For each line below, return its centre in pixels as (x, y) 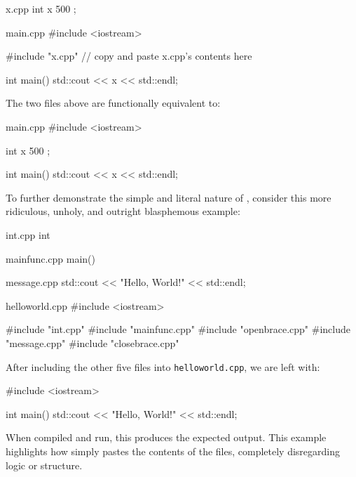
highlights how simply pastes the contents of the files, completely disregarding (173, 451)
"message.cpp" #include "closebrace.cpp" (93, 342)
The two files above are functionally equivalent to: (113, 103)
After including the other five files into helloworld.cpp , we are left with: (163, 366)
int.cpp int (28, 234)
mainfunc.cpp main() (50, 258)
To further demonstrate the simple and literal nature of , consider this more (169, 197)
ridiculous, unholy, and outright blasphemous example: (123, 211)
